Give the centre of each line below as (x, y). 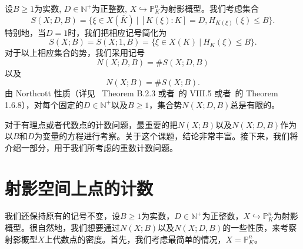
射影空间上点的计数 (79, 188)
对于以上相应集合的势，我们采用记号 (75, 53)
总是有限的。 (255, 104)
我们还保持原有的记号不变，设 (62, 216)
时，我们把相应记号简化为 (117, 32)
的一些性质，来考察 (260, 228)
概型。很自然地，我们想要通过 (62, 228)
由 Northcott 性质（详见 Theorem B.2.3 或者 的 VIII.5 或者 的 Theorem (141, 93)
